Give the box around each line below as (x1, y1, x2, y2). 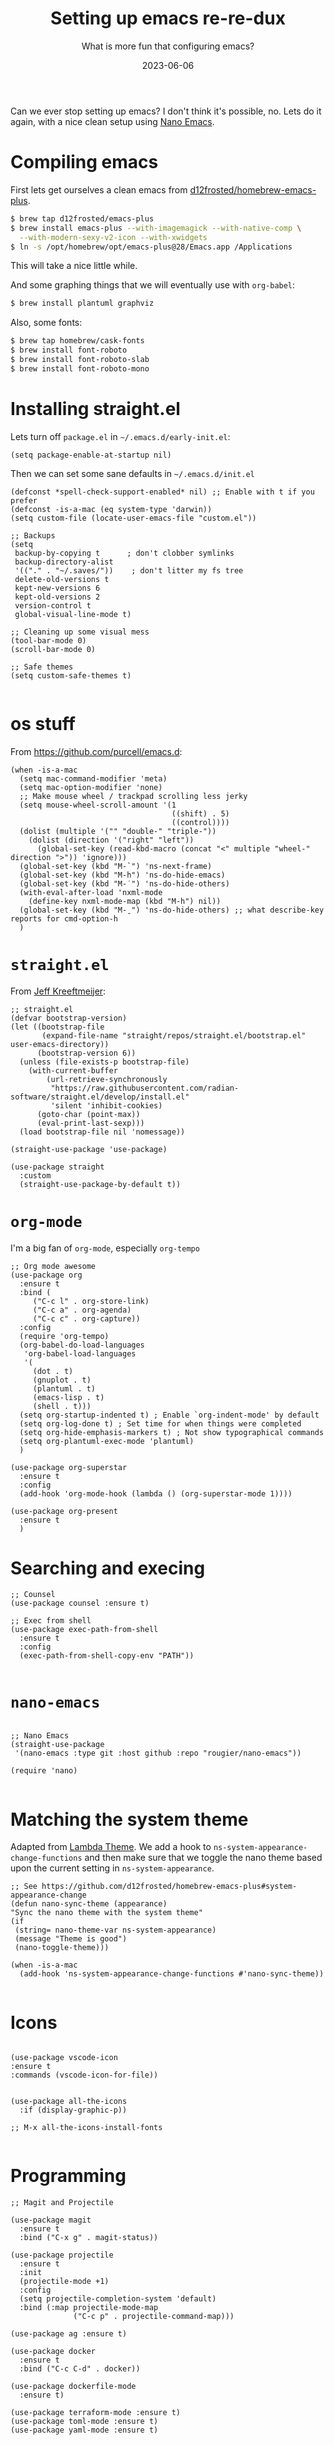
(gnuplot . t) (32, 1375, 92, 1385)
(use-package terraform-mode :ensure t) (10, 2408, 182, 2418)
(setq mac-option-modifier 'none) (19, 782, 163, 792)
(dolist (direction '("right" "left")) (28, 835, 195, 845)
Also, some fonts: (10, 317, 83, 329)
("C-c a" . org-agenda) (32, 1305, 132, 1315)
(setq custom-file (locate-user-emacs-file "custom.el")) (10, 513, 257, 523)
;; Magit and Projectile (10, 2198, 114, 2208)
